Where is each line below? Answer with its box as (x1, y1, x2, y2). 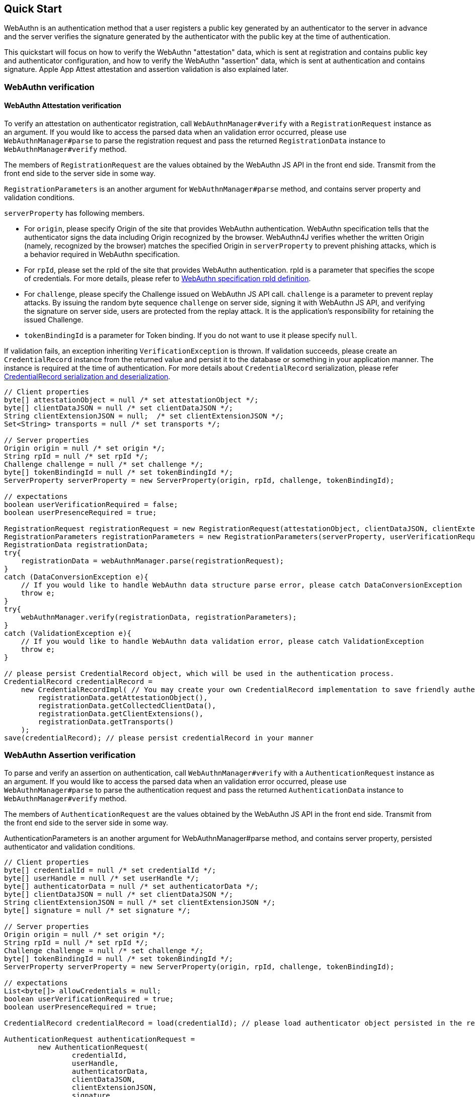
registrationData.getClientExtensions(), (38, 710, 204, 718)
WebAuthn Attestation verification (4, 101, 121, 110)
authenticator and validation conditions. (4, 842, 135, 851)
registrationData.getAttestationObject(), (38, 694, 208, 702)
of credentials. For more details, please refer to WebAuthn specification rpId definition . (24, 274, 311, 283)
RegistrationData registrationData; (4, 541, 148, 549)
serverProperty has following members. (4, 209, 145, 218)
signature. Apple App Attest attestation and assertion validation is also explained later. (4, 65, 289, 74)
